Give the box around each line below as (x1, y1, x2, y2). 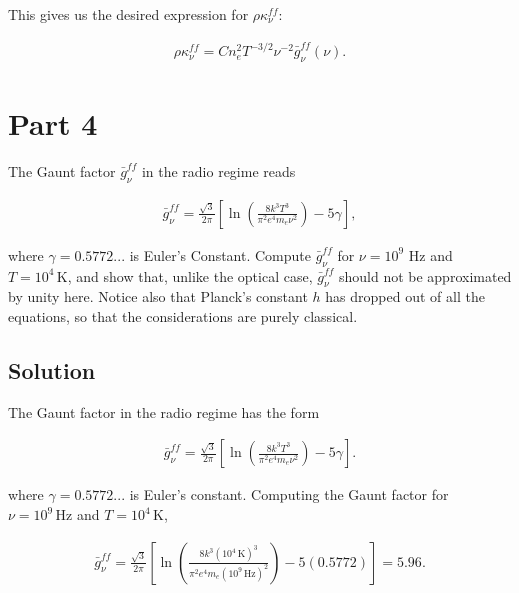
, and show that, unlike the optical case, (67, 265, 313, 286)
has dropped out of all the (325, 286, 485, 307)
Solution (8, 355, 96, 386)
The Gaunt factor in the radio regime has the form (8, 401, 320, 422)
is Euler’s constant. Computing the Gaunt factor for (129, 484, 449, 505)
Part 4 (8, 103, 98, 144)
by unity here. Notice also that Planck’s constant (8, 286, 308, 307)
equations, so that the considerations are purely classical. (8, 306, 358, 327)
